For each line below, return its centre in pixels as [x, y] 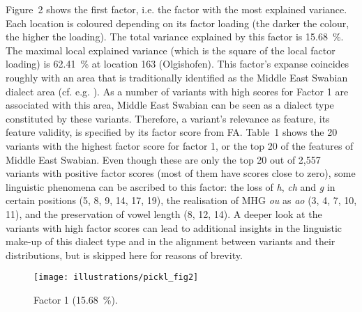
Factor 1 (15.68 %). [76, 299]
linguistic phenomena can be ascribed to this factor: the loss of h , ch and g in [171, 186]
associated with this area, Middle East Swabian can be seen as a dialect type [170, 105]
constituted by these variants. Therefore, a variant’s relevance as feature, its [168, 118]
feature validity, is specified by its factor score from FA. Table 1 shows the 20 [172, 132]
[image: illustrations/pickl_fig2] [116, 278]
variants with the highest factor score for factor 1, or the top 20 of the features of [180, 145]
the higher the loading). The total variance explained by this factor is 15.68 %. [175, 37]
